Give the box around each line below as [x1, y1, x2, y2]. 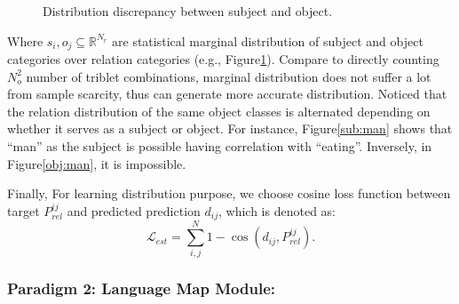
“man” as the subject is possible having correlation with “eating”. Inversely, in [7, 137, 432, 156]
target [7, 201, 40, 220]
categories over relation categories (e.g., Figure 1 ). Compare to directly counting [7, 50, 439, 68]
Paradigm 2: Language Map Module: [7, 277, 275, 300]
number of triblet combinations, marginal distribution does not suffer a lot [26, 67, 431, 85]
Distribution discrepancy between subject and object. [43, 2, 333, 20]
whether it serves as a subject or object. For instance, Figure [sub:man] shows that [7, 119, 453, 138]
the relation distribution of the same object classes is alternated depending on [7, 101, 431, 120]
